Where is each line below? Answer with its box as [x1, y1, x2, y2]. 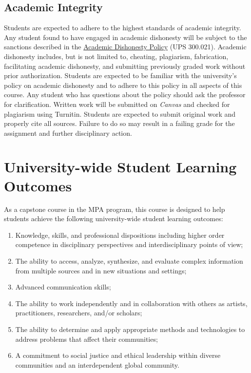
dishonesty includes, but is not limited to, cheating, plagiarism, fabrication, [4, 51, 229, 61]
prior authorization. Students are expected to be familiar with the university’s [4, 70, 237, 81]
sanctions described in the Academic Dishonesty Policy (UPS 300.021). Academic [4, 41, 247, 52]
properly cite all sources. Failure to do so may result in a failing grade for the [4, 118, 235, 128]
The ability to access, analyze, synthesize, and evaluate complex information [15, 256, 243, 266]
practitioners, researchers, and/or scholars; [15, 308, 142, 318]
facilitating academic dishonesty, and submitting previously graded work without [4, 61, 246, 71]
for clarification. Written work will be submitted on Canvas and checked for [4, 99, 230, 109]
